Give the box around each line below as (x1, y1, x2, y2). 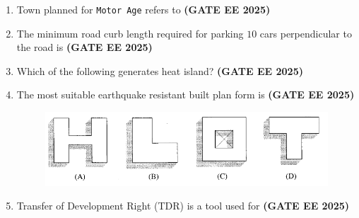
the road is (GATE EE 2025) (16, 40, 153, 54)
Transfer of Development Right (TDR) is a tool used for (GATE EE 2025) (16, 198, 350, 213)
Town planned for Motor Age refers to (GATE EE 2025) (16, 2, 271, 16)
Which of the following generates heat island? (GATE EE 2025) (16, 63, 303, 78)
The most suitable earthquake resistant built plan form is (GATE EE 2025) (16, 87, 355, 102)
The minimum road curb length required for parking (16, 25, 244, 40)
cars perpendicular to (259, 25, 352, 40)
